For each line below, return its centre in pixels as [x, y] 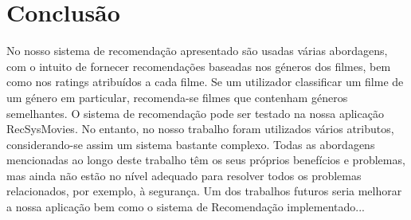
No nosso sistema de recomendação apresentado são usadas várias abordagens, [197, 51]
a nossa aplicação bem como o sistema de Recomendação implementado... [186, 207]
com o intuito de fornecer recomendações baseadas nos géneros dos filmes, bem [199, 66]
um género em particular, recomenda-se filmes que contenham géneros [177, 97]
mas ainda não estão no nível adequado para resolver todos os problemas [184, 175]
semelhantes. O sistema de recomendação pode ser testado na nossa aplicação [195, 113]
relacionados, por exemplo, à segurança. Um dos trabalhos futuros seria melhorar [204, 191]
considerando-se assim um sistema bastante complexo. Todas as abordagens [191, 144]
